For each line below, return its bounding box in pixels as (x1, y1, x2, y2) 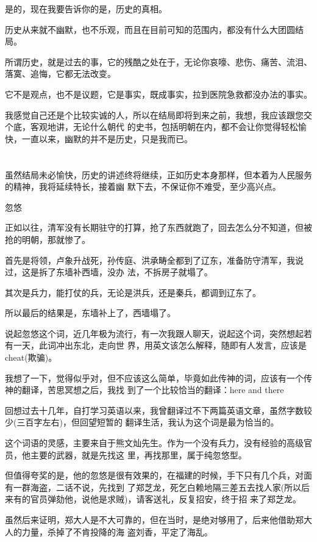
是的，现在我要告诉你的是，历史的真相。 (5, 2, 167, 15)
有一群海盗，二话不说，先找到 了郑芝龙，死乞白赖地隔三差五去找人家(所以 (5, 480, 302, 493)
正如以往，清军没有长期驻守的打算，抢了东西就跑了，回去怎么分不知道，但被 (5, 221, 312, 234)
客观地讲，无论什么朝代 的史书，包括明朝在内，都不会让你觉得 (30, 120, 281, 133)
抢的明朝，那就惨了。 (5, 233, 90, 245)
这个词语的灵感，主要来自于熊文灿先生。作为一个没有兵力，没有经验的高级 (5, 436, 304, 449)
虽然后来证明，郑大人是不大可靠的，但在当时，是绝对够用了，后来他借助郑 (5, 513, 304, 526)
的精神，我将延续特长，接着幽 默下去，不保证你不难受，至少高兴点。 (5, 180, 281, 193)
